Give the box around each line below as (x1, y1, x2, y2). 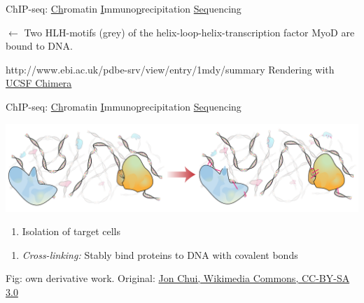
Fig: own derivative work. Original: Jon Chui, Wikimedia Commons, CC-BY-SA (6, 271, 350, 286)
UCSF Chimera (6, 76, 72, 90)
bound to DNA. (6, 38, 73, 53)
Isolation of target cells (22, 224, 120, 239)
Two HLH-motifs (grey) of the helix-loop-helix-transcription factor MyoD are (24, 24, 355, 39)
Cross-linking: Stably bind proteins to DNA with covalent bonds (22, 247, 298, 262)
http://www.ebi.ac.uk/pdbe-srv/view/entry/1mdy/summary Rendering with (6, 62, 335, 76)
